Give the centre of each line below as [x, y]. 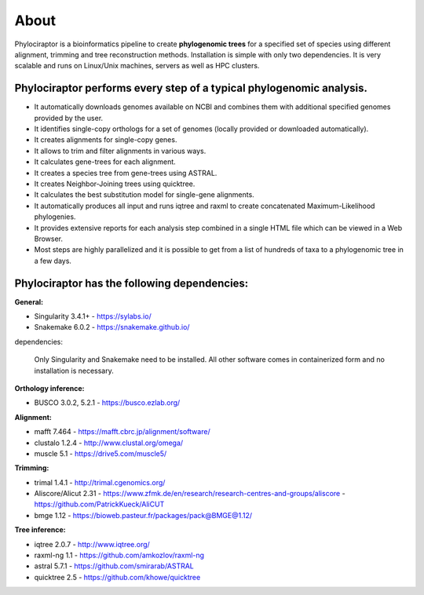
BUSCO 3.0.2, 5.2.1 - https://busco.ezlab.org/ [107, 403]
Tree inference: [40, 530]
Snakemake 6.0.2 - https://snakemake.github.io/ [112, 327]
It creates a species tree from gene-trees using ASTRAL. [126, 173]
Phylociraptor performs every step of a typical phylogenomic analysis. [191, 88]
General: [29, 301]
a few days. [53, 261]
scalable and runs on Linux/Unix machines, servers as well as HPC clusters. [137, 66]
